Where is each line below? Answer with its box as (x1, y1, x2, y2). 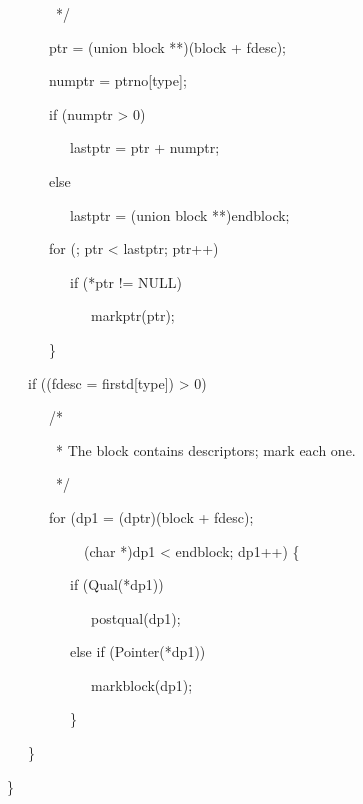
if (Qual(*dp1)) (69, 574, 164, 595)
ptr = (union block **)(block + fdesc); (48, 36, 286, 57)
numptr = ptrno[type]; (48, 70, 187, 91)
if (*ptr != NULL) (69, 271, 183, 292)
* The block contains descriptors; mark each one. (55, 439, 356, 460)
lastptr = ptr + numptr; (69, 137, 220, 158)
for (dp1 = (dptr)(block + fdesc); (48, 506, 254, 527)
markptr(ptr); (90, 305, 175, 326)
